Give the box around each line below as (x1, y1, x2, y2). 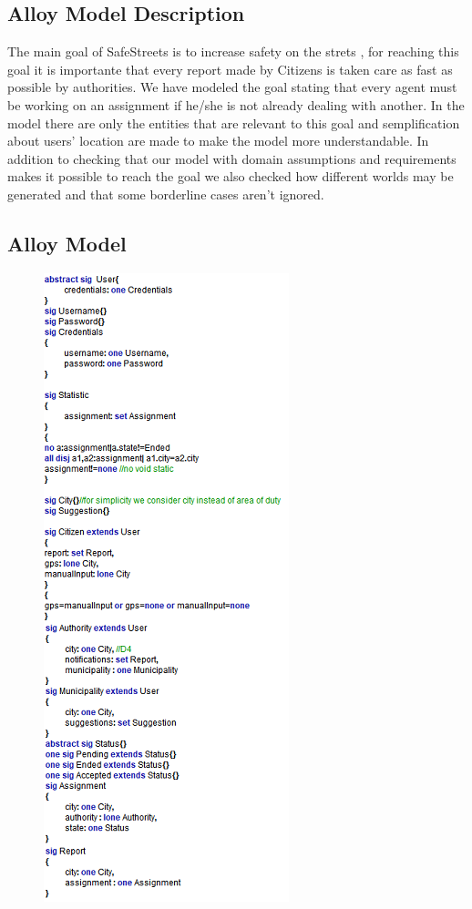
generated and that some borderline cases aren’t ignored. (7, 184, 324, 203)
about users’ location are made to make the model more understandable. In (7, 131, 429, 150)
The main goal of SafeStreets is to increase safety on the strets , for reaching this (7, 42, 459, 61)
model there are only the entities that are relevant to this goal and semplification (7, 113, 460, 132)
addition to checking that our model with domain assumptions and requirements (7, 148, 457, 168)
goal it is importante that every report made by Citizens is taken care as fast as (7, 59, 453, 78)
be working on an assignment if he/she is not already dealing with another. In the (7, 95, 465, 114)
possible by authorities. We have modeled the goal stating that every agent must (7, 77, 457, 97)
